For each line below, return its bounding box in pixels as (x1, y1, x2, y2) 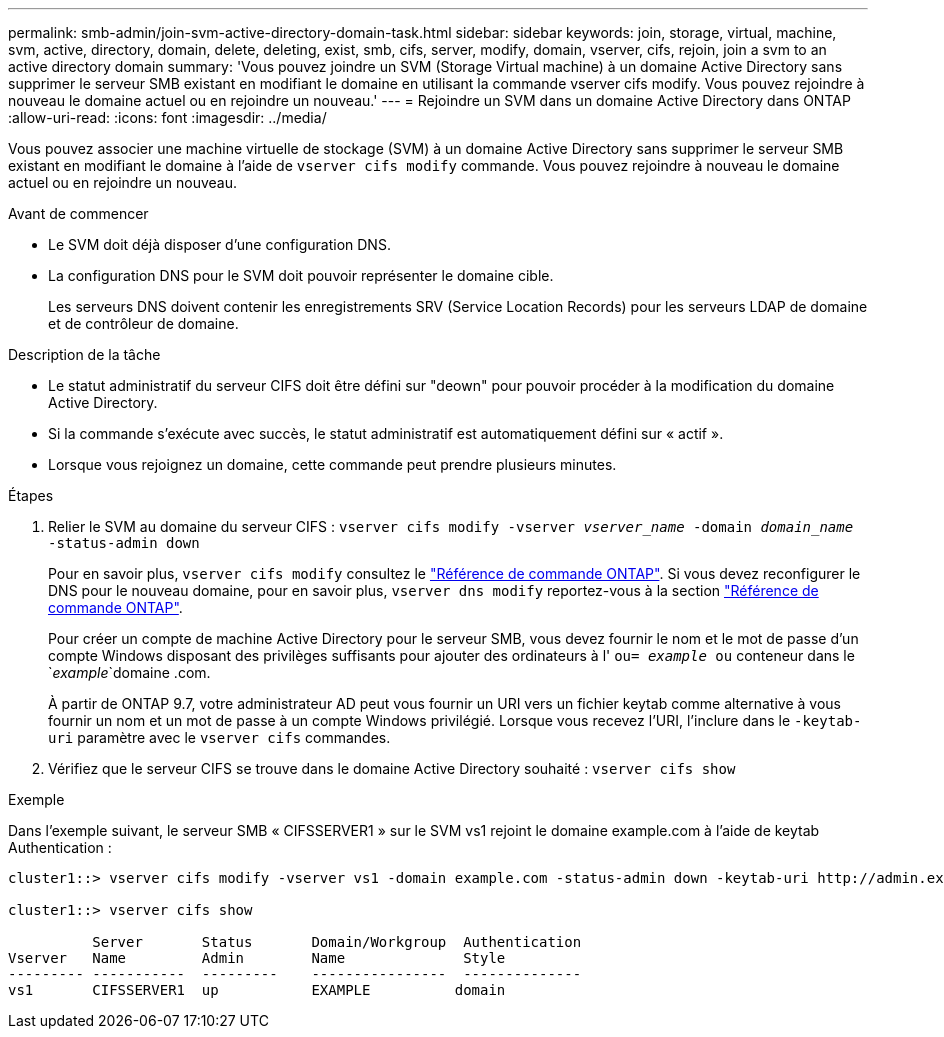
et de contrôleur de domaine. (48, 315, 239, 332)
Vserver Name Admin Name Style (8, 950, 506, 966)
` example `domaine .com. (48, 664, 211, 681)
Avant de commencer (8, 205, 149, 222)
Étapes (8, 487, 54, 504)
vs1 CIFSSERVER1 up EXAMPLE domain (8, 982, 506, 998)
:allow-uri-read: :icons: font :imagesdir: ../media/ (8, 109, 327, 126)
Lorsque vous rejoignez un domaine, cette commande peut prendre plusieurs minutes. (48, 456, 617, 473)
